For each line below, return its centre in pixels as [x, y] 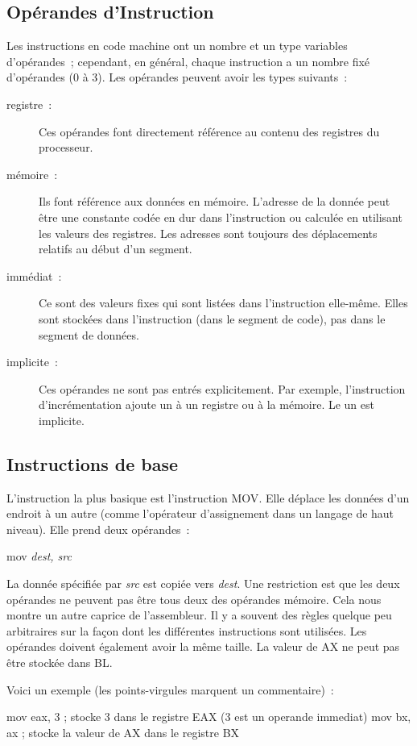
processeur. [66, 147]
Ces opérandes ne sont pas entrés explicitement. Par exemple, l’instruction [222, 388]
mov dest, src [39, 556]
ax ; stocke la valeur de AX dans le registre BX [123, 732]
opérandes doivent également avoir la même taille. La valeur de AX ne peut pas [203, 646]
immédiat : [34, 275]
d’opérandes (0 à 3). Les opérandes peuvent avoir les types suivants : [177, 77]
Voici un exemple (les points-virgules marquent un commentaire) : [170, 689]
